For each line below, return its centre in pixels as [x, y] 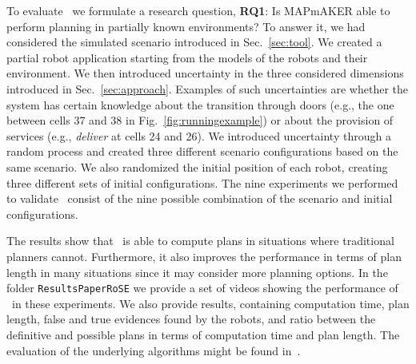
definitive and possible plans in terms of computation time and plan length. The [203, 334]
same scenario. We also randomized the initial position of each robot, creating [197, 166]
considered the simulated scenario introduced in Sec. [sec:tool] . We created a [194, 42]
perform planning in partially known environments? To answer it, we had [186, 26]
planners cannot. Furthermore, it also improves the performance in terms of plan [204, 256]
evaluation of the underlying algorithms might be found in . [154, 350]
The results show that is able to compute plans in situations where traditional [200, 241]
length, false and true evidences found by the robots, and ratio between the [191, 319]
